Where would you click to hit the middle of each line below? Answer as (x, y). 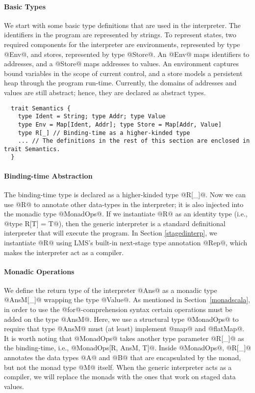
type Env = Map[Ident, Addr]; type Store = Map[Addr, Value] (120, 124)
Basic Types (25, 6)
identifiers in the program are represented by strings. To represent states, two (120, 35)
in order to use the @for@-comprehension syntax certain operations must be (118, 309)
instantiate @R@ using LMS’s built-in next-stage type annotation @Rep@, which (126, 242)
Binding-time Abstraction (48, 175)
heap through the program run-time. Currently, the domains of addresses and (120, 83)
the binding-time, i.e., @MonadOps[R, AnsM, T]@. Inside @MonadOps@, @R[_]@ (127, 348)
